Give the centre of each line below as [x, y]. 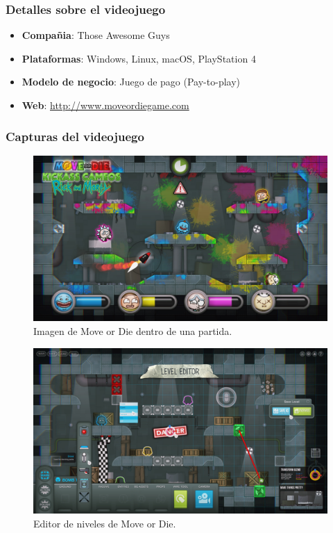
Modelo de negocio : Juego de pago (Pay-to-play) [131, 82]
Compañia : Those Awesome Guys [96, 35]
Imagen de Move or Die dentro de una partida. [133, 330]
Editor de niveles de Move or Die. [105, 523]
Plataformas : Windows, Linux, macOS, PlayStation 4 [139, 58]
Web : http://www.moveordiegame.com [105, 105]
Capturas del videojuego [75, 136]
